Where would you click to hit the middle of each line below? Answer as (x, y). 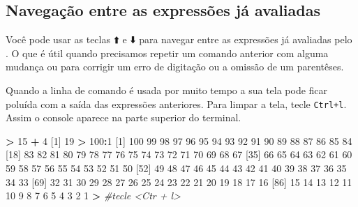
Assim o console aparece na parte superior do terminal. (124, 117)
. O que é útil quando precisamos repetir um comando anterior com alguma (167, 53)
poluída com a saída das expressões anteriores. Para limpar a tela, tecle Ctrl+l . (176, 103)
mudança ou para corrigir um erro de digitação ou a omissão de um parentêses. (175, 67)
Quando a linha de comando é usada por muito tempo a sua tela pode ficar (167, 90)
